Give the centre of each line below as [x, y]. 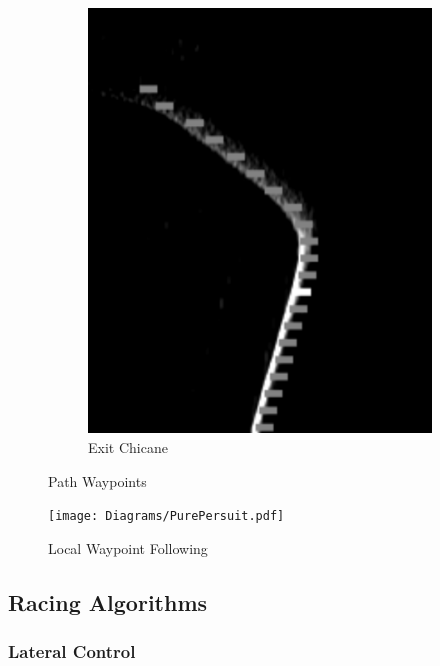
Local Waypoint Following [128, 547]
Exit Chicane [128, 447]
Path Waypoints [97, 480]
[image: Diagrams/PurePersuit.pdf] [166, 516]
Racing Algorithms [108, 601]
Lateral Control [72, 651]
